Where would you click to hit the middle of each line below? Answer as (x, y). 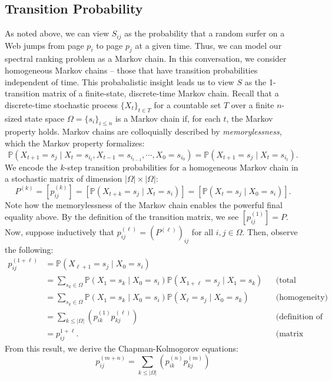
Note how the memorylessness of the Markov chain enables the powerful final (144, 204)
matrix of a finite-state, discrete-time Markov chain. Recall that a (160, 93)
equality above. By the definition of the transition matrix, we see (122, 217)
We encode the (31, 167)
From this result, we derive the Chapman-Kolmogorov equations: (122, 348)
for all (202, 232)
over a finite (253, 104)
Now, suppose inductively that (60, 232)
